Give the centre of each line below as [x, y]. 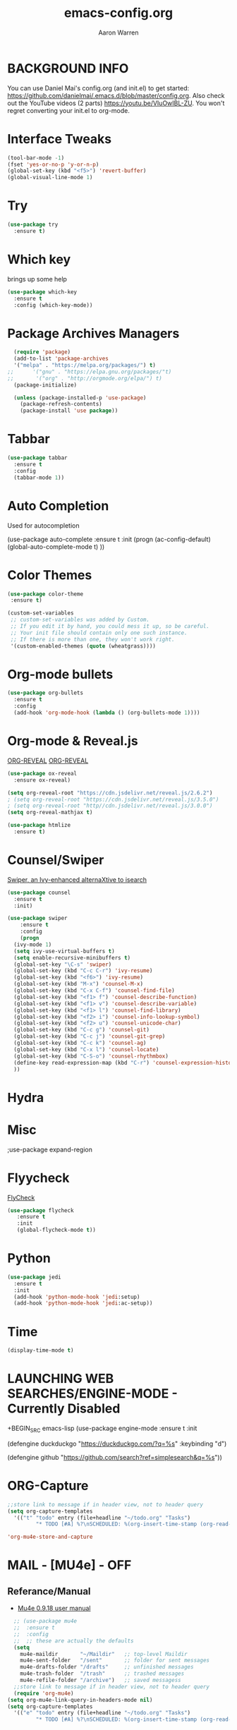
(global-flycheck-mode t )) [56, 1230]
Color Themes [50, 575]
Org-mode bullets [60, 674]
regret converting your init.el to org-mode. [69, 110]
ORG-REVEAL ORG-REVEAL [48, 761]
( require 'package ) [42, 352]
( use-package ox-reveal [42, 773]
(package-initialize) [45, 385]
